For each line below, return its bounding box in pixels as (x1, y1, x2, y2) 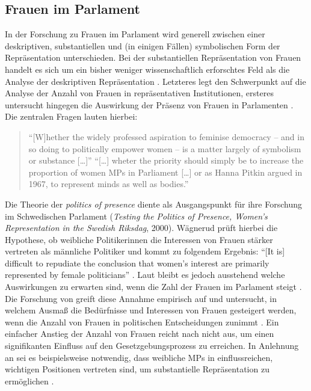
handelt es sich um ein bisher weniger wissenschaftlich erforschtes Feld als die (5, 63, 290, 75)
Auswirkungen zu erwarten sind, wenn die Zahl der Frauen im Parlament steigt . (5, 280, 302, 293)
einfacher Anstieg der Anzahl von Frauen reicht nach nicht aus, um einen (5, 327, 274, 340)
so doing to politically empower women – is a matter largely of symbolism (28, 142, 301, 155)
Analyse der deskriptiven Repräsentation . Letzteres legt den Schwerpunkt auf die (5, 75, 306, 87)
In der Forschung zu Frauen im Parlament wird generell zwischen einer (5, 28, 265, 40)
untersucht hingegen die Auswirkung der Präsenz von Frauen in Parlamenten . (5, 98, 294, 111)
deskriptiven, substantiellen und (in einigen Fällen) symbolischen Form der (5, 39, 280, 52)
